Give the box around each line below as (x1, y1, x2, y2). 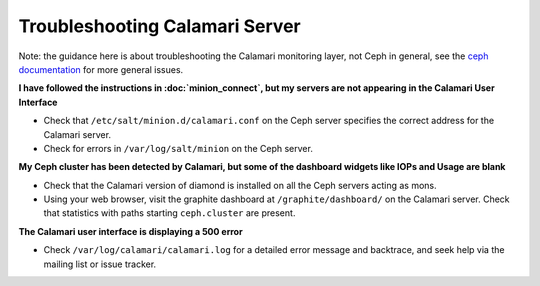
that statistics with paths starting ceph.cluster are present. (43, 207, 296, 219)
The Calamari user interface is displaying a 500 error (18, 225, 244, 237)
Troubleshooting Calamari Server (18, 15, 301, 37)
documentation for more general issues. (18, 63, 184, 75)
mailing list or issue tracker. (43, 258, 157, 270)
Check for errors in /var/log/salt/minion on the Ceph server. (43, 142, 314, 154)
